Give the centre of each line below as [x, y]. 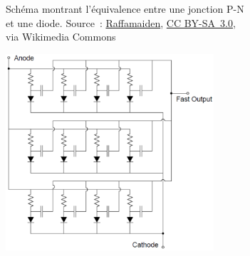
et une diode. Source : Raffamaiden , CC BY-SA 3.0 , [121, 22]
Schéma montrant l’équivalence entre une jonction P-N [125, 9]
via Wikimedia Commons [61, 37]
